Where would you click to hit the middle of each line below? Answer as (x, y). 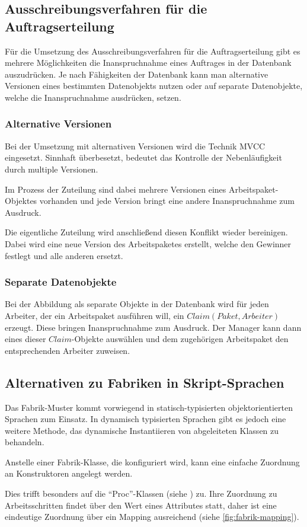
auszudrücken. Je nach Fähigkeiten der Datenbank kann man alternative (137, 74)
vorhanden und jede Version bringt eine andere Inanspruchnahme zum (167, 201)
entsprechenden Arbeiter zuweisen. (68, 350)
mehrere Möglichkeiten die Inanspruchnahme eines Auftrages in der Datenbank (148, 63)
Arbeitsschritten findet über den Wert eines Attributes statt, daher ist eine (141, 505)
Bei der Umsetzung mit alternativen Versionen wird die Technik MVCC (135, 146)
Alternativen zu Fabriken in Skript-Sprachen (145, 382)
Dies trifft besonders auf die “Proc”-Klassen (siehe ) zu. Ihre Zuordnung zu (141, 494)
